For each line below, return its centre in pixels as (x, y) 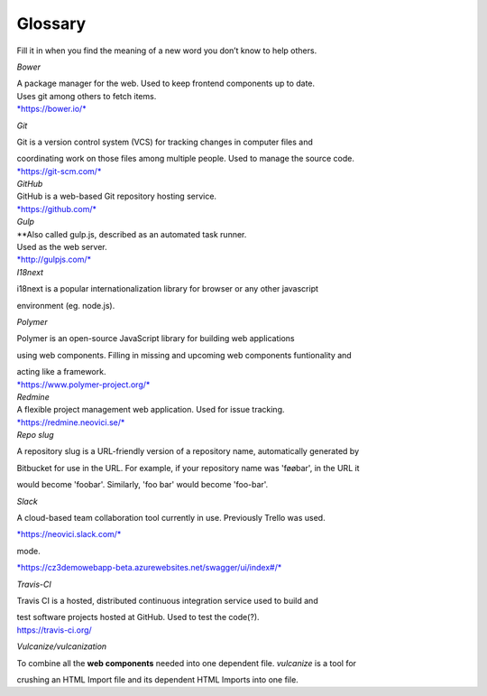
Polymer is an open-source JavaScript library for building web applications (156, 339)
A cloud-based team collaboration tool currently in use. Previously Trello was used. (171, 518)
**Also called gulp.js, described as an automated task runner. (132, 234)
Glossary (51, 23)
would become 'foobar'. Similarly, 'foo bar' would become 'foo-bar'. (142, 485)
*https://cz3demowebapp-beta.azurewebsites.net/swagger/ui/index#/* (149, 568)
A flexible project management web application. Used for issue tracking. (151, 410)
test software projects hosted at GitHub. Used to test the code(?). (138, 617)
